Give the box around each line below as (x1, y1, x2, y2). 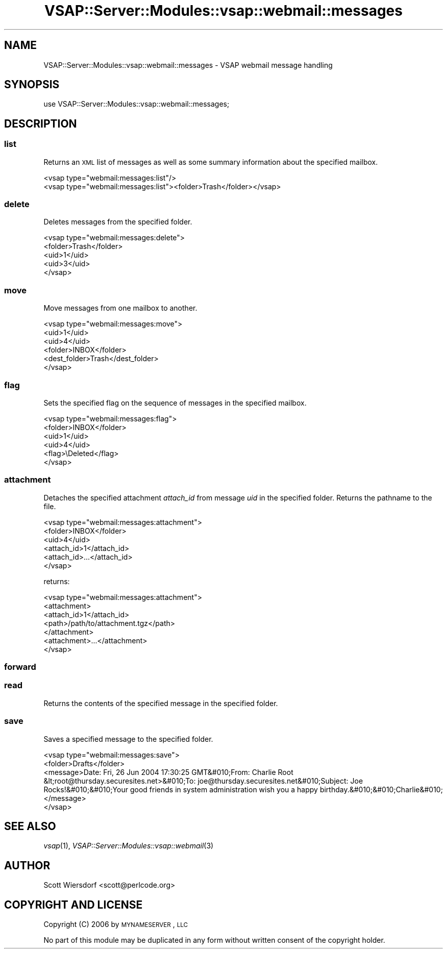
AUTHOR (4, 859, 51, 872)
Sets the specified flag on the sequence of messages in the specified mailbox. (43, 398, 307, 407)
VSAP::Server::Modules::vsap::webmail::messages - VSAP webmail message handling (43, 60, 333, 69)
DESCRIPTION (4, 117, 77, 130)
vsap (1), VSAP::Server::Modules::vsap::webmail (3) (43, 841, 214, 850)
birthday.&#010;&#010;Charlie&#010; (319, 785, 443, 794)
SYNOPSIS (4, 78, 60, 91)
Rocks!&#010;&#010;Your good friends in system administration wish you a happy (43, 785, 318, 794)
